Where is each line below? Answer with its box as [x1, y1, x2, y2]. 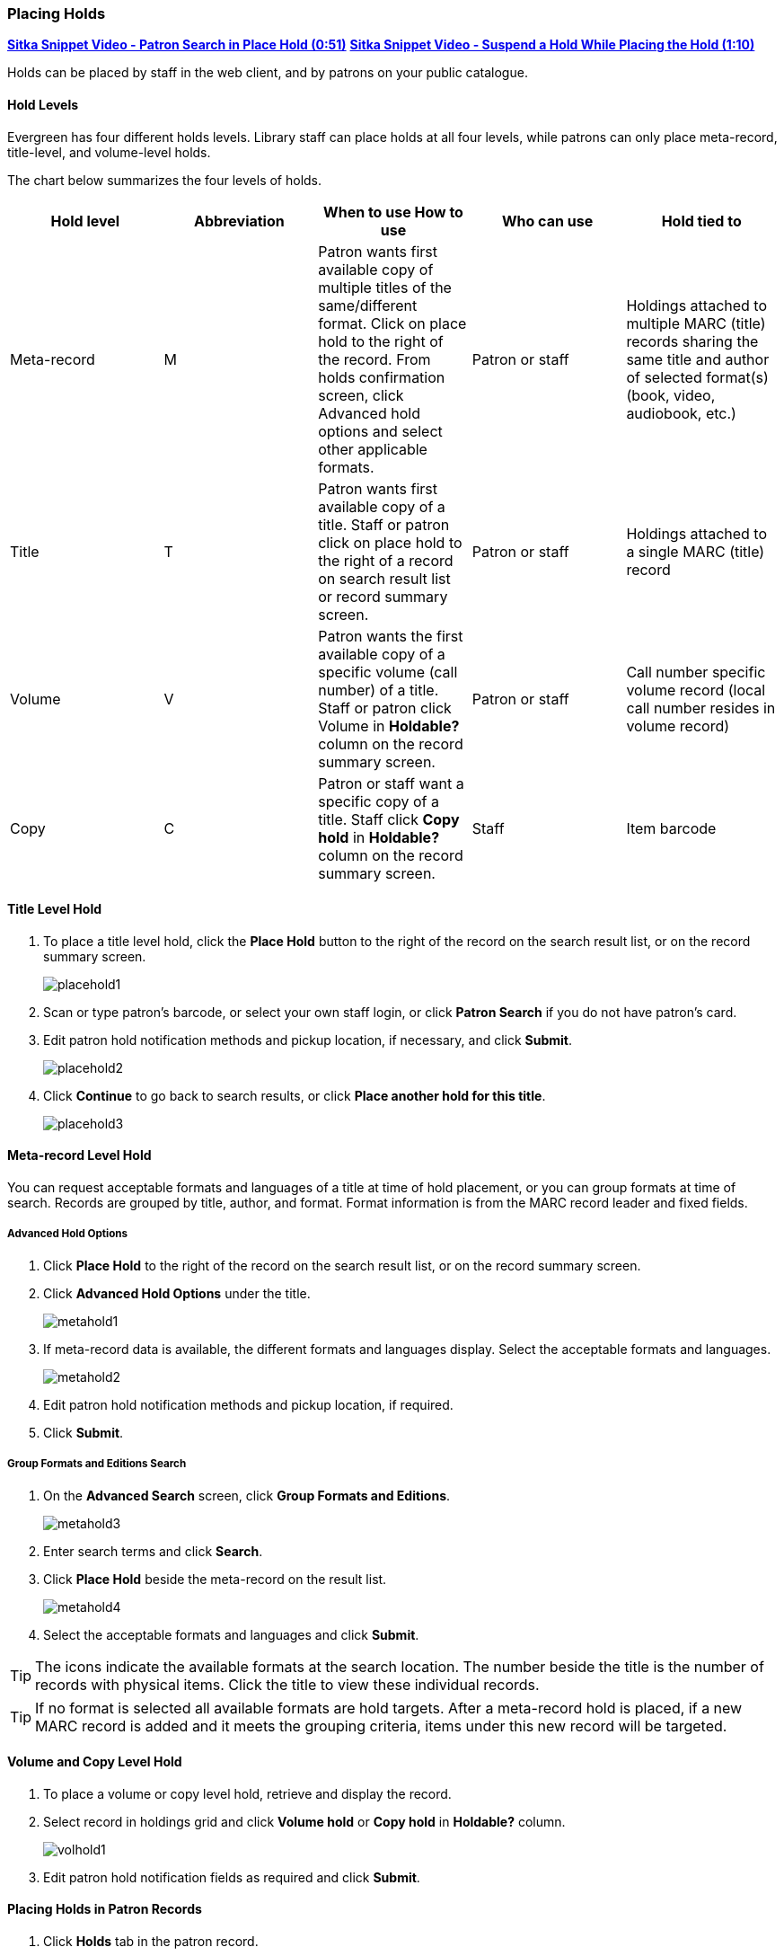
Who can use [501, 211, 594, 230]
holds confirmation [318, 367, 445, 386]
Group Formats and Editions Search [7, 1457, 187, 1471]
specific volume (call [318, 662, 458, 681]
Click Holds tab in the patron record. [43, 1934, 259, 1950]
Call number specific [626, 662, 766, 681]
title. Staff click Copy [318, 810, 460, 828]
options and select [318, 421, 443, 440]
